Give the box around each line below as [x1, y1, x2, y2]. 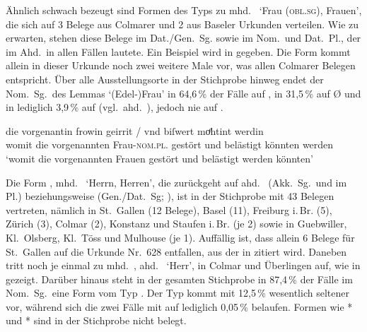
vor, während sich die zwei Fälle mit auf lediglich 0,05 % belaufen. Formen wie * [6, 299, 353, 314]
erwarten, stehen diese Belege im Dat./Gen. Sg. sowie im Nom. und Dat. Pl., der [6, 30, 361, 45]
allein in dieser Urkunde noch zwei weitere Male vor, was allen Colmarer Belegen [6, 58, 356, 73]
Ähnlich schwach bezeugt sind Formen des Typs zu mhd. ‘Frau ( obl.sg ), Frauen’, [6, 3, 362, 17]
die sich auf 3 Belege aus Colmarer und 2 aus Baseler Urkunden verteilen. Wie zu [6, 16, 359, 31]
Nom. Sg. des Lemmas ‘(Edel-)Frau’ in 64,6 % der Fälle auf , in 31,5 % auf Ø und [6, 85, 361, 100]
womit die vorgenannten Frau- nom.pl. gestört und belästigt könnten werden [6, 137, 334, 152]
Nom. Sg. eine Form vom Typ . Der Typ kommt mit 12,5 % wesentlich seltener [6, 285, 349, 300]
